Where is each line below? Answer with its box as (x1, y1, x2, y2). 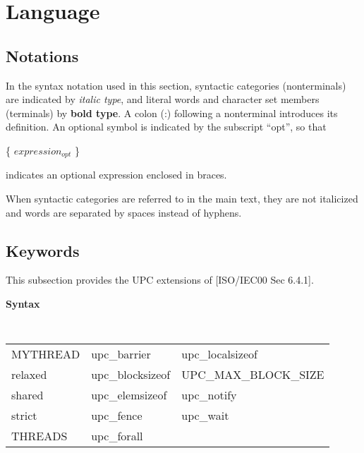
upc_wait (181, 407, 229, 424)
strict (11, 407, 37, 424)
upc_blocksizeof (91, 366, 171, 383)
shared (11, 387, 44, 404)
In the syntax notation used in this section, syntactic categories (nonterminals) (6, 78, 346, 92)
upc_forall (91, 428, 143, 445)
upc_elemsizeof (91, 387, 167, 404)
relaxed (11, 366, 47, 383)
